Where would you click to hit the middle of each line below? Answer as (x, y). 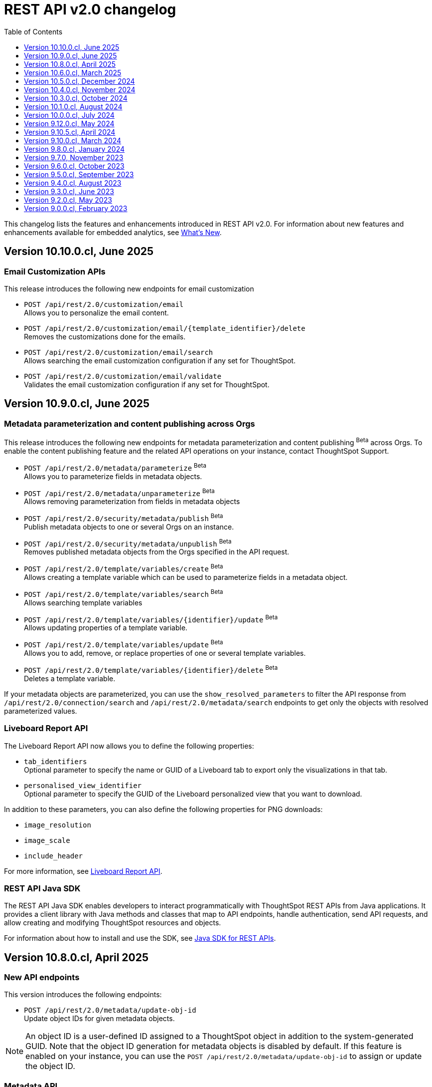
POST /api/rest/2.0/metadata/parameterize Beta (115, 467)
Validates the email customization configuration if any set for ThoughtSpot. (147, 384)
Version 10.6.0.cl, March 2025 (73, 72)
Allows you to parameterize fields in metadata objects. (113, 476)
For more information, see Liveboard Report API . (83, 871)
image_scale (47, 840)
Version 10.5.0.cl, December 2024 (79, 81)
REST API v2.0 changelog (90, 9)
